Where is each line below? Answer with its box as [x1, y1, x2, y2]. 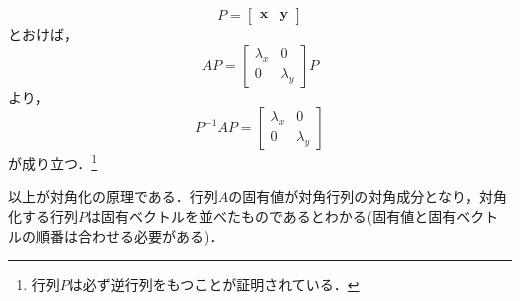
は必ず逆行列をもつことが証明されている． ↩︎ [68, 274, 360, 295]
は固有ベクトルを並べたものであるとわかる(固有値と [87, 206, 429, 227]
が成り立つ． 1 [8, 150, 98, 173]
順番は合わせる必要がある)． [35, 225, 224, 246]
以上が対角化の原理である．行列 [8, 186, 218, 207]
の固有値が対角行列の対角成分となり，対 [228, 186, 493, 207]
